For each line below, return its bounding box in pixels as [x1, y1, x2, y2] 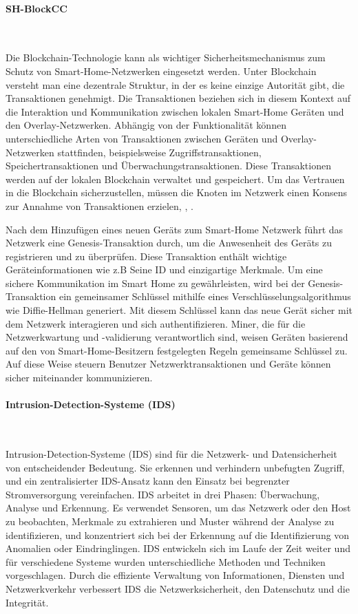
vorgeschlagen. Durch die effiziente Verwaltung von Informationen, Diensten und [6, 568, 345, 582]
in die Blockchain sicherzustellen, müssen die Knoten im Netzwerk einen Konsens [6, 185, 348, 200]
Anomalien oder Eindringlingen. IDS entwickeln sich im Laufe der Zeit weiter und [6, 541, 350, 555]
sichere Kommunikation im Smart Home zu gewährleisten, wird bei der [6, 275, 305, 290]
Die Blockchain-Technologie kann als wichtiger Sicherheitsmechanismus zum [6, 50, 326, 65]
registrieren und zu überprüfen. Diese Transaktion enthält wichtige [6, 248, 287, 263]
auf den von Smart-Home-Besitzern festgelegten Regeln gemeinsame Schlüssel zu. [6, 343, 348, 357]
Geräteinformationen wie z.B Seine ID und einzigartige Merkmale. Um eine [6, 262, 323, 277]
